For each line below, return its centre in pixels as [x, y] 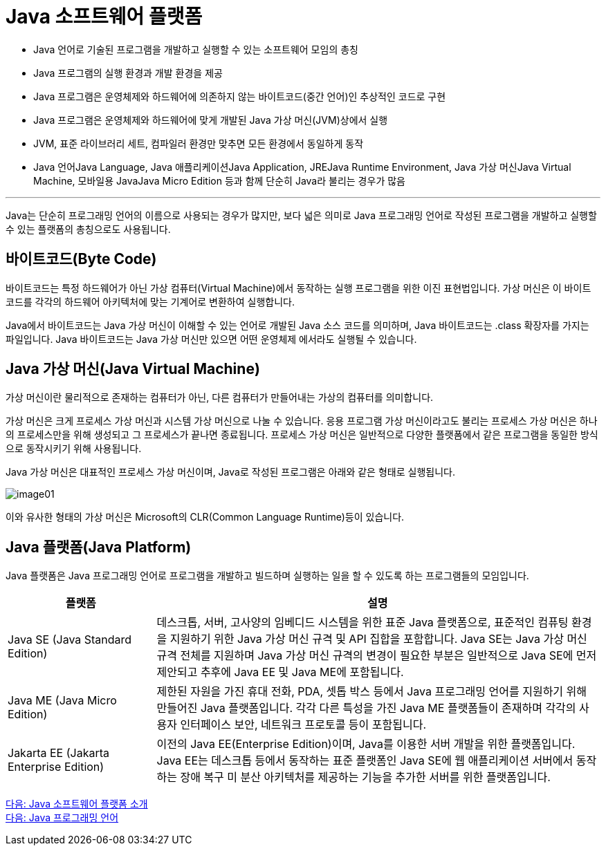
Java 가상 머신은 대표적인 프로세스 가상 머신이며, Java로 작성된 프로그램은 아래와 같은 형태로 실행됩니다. [230, 472]
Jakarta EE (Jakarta [58, 753]
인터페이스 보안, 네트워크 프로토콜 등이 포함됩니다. [303, 725]
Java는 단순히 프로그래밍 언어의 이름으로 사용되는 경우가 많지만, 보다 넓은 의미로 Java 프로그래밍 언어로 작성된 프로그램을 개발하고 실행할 [301, 215]
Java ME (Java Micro [62, 701]
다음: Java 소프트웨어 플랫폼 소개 [77, 804]
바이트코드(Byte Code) [81, 259]
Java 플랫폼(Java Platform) [99, 547]
